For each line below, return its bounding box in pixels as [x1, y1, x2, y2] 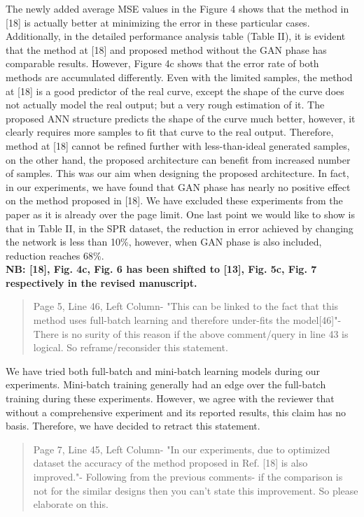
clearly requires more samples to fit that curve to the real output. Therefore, [6, 125, 334, 139]
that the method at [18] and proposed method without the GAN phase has [6, 42, 327, 57]
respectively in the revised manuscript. [6, 275, 197, 290]
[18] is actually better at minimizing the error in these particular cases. [6, 15, 310, 29]
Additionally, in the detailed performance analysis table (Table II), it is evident [6, 29, 346, 43]
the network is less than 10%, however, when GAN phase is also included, [6, 234, 322, 249]
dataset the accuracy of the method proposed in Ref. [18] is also [33, 455, 308, 470]
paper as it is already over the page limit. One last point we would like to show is [6, 206, 356, 221]
